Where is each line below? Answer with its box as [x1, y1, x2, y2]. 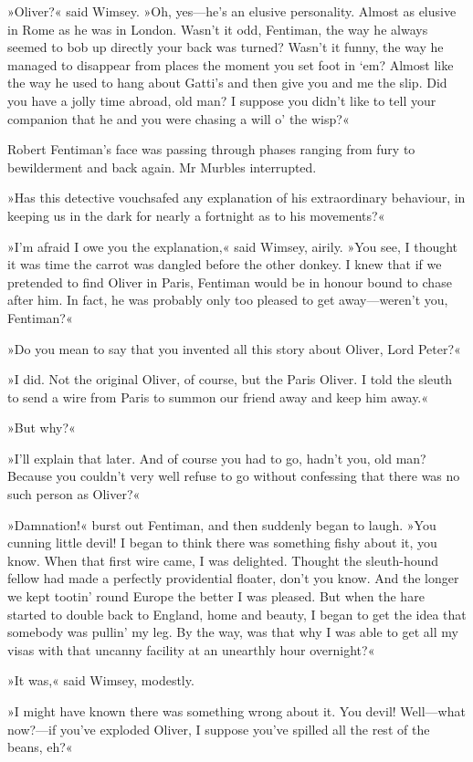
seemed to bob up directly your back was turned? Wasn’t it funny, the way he [7, 37, 444, 57]
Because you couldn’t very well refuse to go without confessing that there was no [7, 466, 460, 485]
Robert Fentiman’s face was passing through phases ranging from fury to [7, 140, 415, 159]
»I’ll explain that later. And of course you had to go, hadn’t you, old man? [7, 448, 426, 467]
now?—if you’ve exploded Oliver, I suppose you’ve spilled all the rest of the [7, 719, 430, 738]
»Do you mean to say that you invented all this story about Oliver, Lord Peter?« [7, 339, 461, 358]
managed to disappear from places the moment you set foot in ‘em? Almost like [7, 55, 454, 74]
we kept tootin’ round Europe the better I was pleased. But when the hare [7, 587, 425, 606]
